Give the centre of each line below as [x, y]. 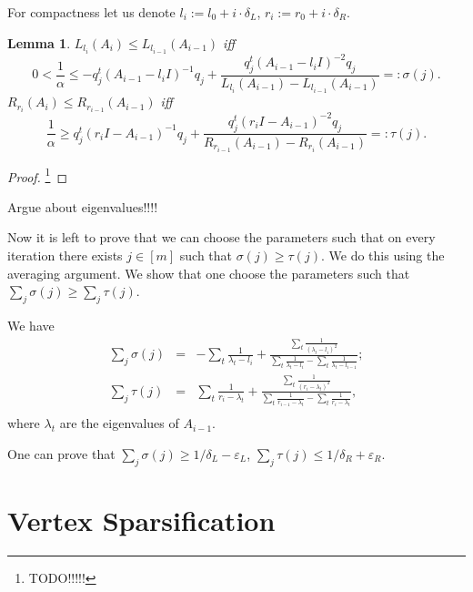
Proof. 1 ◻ [38, 175]
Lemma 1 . [39, 42]
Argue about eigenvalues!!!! [83, 206]
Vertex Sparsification [141, 520]
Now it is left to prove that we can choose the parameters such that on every [221, 237]
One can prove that [61, 453]
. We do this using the [382, 255]
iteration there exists [65, 255]
